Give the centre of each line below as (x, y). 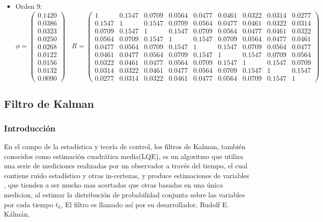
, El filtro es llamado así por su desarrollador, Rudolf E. (145, 204)
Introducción (30, 128)
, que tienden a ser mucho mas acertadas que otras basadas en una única (114, 185)
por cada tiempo (29, 204)
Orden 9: (29, 6)
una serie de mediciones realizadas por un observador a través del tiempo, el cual (126, 166)
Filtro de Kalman (49, 104)
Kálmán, (17, 214)
